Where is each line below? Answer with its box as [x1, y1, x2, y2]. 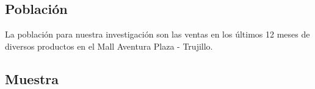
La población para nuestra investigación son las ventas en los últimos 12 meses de [5, 28, 310, 41]
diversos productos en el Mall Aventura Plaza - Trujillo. [5, 39, 213, 52]
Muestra [5, 69, 59, 88]
